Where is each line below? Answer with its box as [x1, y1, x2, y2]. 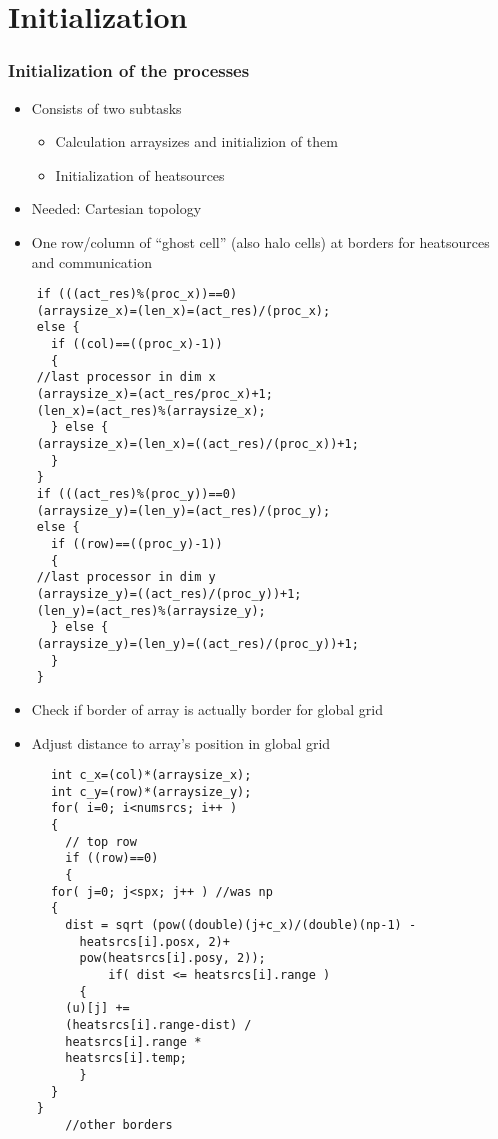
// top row [65, 834, 137, 849]
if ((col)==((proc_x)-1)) [50, 337, 223, 352]
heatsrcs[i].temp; [65, 1051, 187, 1066]
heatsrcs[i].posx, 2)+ [79, 934, 230, 949]
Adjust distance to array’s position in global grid [31, 732, 331, 753]
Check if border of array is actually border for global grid [31, 698, 384, 719]
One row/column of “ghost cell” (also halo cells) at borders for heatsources [31, 231, 490, 252]
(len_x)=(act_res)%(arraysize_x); [36, 403, 266, 418]
